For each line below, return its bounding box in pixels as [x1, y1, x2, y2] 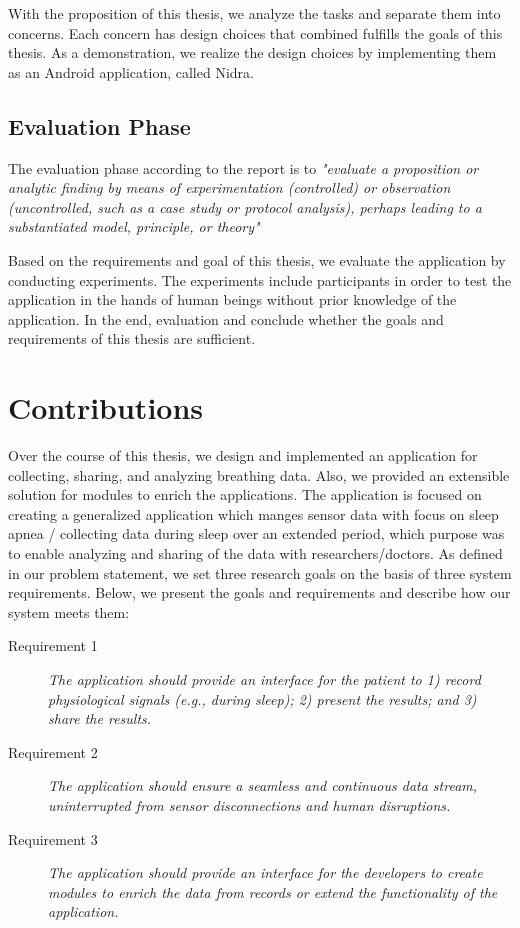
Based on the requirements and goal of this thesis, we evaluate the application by [8, 249, 506, 270]
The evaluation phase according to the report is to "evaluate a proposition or [8, 157, 479, 178]
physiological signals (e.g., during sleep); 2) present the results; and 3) [48, 688, 477, 709]
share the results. [48, 708, 152, 729]
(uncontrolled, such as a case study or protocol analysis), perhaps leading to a [8, 196, 482, 217]
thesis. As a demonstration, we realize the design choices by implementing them [8, 42, 497, 63]
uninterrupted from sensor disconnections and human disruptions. [48, 794, 451, 815]
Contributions [8, 387, 204, 428]
